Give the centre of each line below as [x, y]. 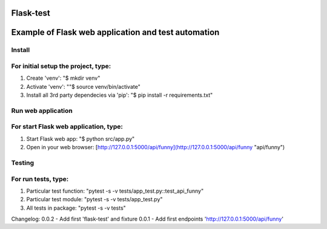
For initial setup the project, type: [61, 66]
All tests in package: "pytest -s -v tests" [76, 208]
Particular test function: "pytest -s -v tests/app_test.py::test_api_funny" [115, 191]
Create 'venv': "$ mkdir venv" [63, 78]
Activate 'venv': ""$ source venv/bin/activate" [83, 86]
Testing [23, 163]
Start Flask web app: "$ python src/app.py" [81, 138]
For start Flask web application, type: [67, 127]
